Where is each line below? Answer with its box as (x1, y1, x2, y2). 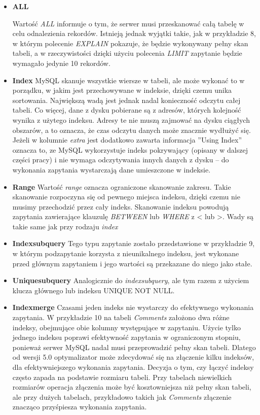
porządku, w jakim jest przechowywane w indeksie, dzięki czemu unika (12, 85, 232, 95)
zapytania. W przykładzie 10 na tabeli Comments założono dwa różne (12, 312, 230, 323)
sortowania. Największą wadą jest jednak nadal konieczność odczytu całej (12, 94, 241, 105)
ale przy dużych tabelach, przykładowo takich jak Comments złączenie (12, 391, 232, 402)
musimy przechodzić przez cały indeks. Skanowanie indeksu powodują (12, 201, 229, 212)
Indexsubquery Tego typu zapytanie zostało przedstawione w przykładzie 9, (12, 238, 255, 249)
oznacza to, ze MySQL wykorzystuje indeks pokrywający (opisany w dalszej (12, 144, 248, 155)
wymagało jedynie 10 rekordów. (12, 57, 110, 68)
